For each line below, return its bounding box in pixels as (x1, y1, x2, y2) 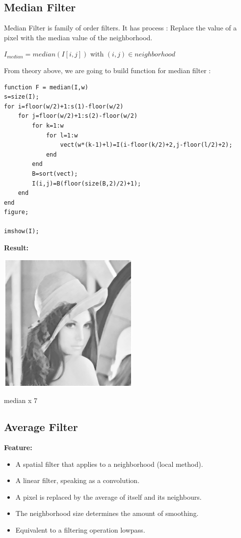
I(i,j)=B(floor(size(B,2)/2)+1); (32, 180, 141, 187)
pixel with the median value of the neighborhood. (4, 32, 153, 42)
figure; (4, 209, 29, 216)
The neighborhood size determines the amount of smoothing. (15, 508, 199, 518)
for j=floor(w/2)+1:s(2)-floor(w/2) (18, 112, 138, 120)
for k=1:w (32, 122, 64, 129)
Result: (4, 242, 28, 253)
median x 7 (4, 395, 38, 405)
